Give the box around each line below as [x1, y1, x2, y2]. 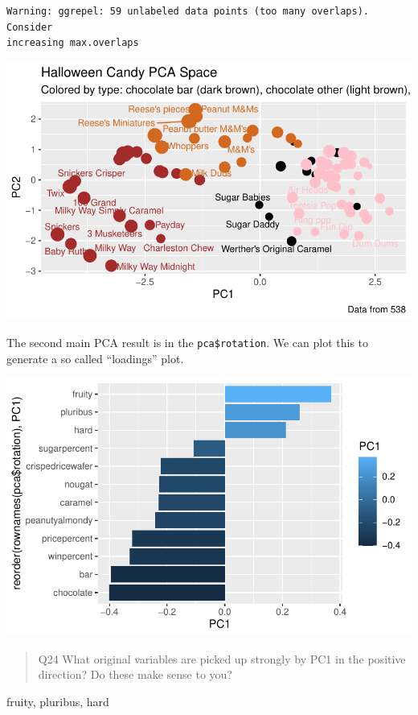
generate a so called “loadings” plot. [6, 349, 184, 366]
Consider [6, 21, 53, 33]
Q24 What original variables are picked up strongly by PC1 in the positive [38, 650, 406, 667]
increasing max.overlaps [6, 37, 139, 49]
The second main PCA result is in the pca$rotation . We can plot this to [6, 334, 369, 351]
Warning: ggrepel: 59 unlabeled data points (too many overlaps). [6, 6, 370, 17]
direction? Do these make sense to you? [38, 666, 232, 683]
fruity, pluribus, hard [6, 692, 109, 709]
